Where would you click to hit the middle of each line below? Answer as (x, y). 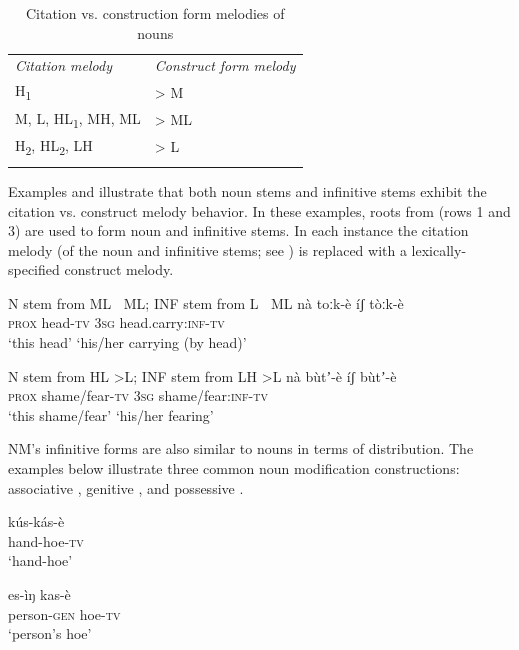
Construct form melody (225, 65)
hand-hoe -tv (46, 540)
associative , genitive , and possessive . (126, 487)
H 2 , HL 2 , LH (54, 146)
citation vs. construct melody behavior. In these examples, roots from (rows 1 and (259, 210)
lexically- (439, 249)
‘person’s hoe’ (50, 633)
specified (34, 269)
